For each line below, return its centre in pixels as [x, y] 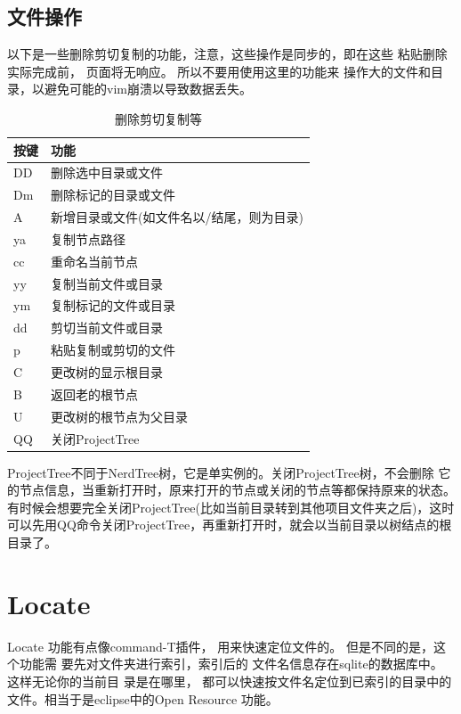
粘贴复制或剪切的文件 [113, 350]
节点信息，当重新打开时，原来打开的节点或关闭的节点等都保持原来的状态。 [237, 490]
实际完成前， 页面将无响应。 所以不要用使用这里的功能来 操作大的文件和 [219, 71]
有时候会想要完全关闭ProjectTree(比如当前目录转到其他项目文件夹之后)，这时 [231, 507]
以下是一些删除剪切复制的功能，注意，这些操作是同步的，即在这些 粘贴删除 [227, 54]
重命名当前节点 [94, 261]
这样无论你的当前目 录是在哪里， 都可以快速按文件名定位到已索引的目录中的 [230, 681]
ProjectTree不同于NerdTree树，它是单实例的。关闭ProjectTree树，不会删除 [221, 472]
